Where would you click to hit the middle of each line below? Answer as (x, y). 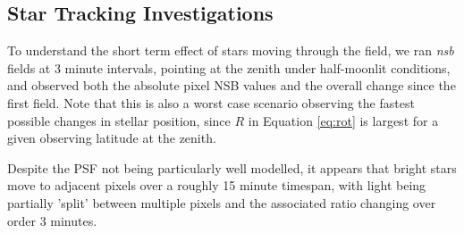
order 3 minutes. (52, 220)
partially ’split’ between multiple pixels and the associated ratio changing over (222, 202)
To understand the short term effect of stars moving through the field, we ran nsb (231, 50)
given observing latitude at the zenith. (112, 138)
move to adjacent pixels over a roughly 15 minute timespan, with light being (217, 185)
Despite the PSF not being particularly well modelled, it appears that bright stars (232, 167)
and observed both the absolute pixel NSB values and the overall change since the (232, 85)
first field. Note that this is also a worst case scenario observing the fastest (211, 102)
